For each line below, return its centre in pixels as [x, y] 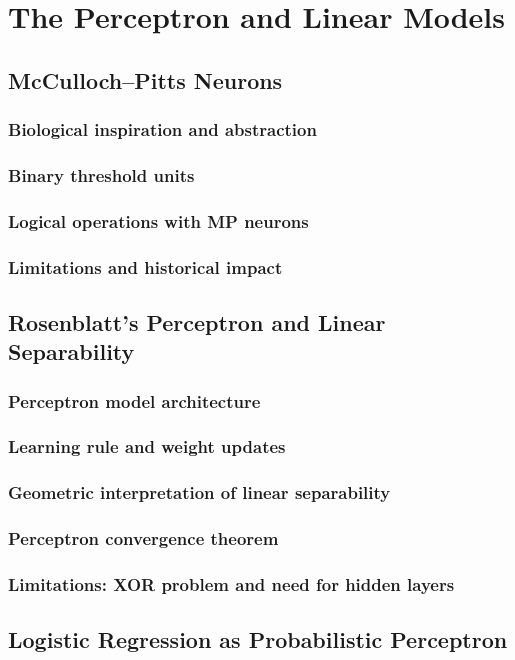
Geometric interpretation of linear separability [199, 492]
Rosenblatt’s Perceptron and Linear [197, 321]
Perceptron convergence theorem [143, 538]
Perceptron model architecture [134, 400]
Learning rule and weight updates [147, 446]
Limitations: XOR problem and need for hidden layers [231, 584]
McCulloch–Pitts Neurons [145, 79]
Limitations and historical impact [145, 266]
